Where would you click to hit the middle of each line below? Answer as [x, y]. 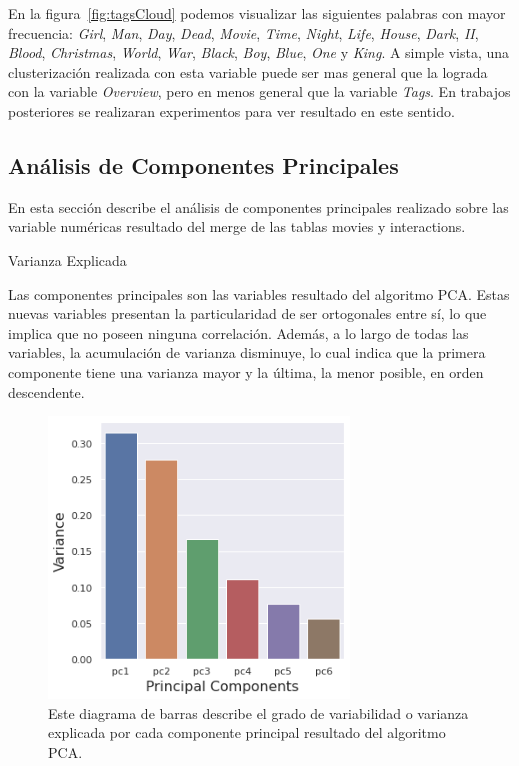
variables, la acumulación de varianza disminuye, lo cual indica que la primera [247, 352]
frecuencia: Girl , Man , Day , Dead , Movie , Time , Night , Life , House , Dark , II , [243, 32]
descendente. [46, 391]
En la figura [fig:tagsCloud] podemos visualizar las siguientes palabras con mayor [257, 13]
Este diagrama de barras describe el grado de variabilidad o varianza [258, 712]
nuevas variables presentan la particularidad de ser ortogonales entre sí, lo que [247, 313]
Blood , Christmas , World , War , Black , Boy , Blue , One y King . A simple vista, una [259, 52]
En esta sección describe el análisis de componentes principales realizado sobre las [258, 206]
